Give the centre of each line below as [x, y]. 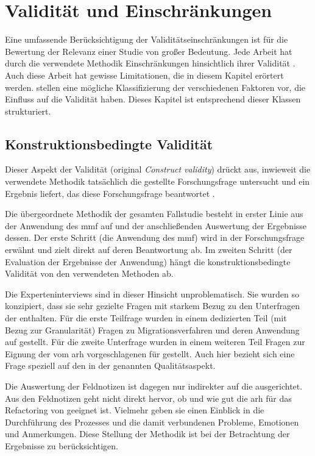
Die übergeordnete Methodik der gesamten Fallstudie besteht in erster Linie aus [154, 214]
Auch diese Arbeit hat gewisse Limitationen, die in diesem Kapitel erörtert [144, 75]
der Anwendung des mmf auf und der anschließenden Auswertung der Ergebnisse [156, 225]
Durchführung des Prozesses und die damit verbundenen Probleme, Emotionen [152, 422]
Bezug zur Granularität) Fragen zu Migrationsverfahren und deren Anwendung [152, 330]
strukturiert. [28, 111]
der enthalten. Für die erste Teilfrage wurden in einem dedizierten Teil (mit [146, 318]
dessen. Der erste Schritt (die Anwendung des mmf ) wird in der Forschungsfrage [155, 237]
